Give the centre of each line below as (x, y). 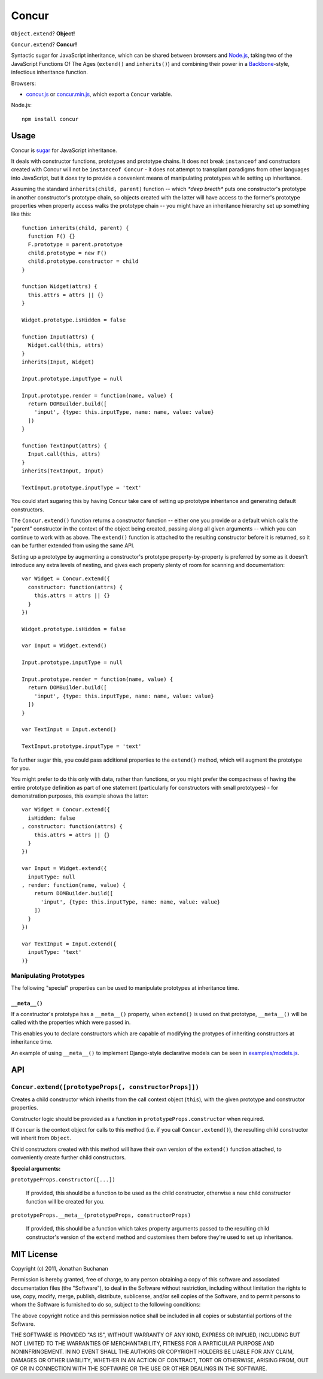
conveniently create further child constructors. (68, 1157)
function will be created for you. (65, 1201)
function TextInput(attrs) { (64, 445)
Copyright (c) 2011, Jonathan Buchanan (60, 1268)
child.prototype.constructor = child (83, 261)
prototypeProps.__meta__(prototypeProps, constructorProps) (101, 1215)
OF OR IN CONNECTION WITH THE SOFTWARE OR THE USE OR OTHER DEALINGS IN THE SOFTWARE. (139, 1369)
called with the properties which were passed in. (71, 1022)
